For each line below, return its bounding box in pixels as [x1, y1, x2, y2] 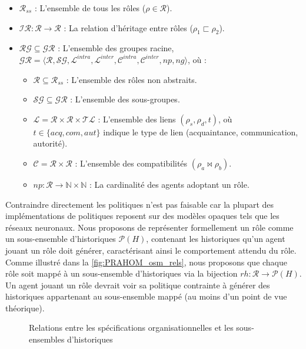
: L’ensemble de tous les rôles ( [34, 2, 146, 14]
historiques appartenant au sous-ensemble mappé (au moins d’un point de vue [5, 290, 287, 303]
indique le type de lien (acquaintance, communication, [103, 125, 298, 138]
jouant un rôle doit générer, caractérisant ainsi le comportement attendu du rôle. [5, 244, 297, 256]
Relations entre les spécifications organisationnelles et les [29, 321, 234, 334]
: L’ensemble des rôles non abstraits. [66, 73, 197, 85]
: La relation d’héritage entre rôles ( [64, 21, 193, 34]
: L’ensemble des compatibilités [75, 157, 188, 169]
